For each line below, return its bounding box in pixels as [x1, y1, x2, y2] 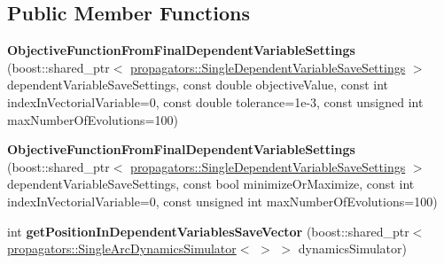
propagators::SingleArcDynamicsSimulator [7, 239, 237, 258]
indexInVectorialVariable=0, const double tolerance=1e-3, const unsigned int [7, 92, 424, 111]
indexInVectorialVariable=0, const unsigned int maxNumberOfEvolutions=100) [7, 191, 438, 210]
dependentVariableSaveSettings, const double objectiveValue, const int [7, 75, 389, 94]
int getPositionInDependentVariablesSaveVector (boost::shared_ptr [7, 221, 409, 240]
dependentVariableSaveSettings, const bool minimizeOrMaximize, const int [7, 175, 415, 193]
